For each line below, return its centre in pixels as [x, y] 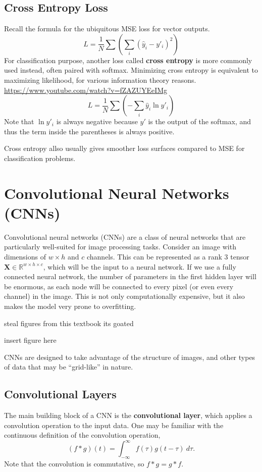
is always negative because [97, 121]
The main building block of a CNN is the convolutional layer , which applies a [128, 415]
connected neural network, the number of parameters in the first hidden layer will [130, 276]
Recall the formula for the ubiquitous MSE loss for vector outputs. [107, 29]
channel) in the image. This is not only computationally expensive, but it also [124, 296]
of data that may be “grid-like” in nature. [69, 367]
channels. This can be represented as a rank [154, 257]
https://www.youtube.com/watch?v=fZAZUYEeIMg [86, 90]
